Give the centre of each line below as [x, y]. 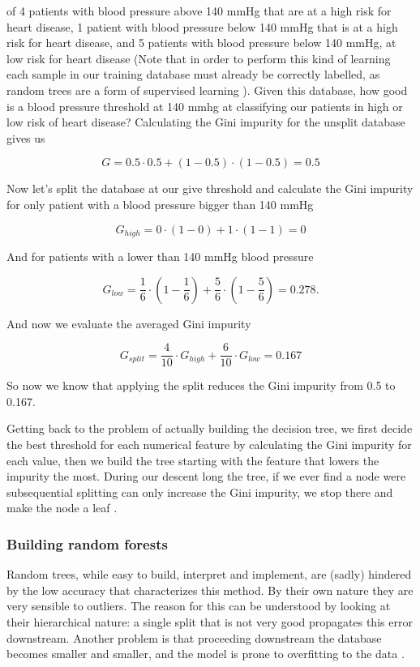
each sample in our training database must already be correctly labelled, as [193, 74]
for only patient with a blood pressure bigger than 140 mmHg [160, 204]
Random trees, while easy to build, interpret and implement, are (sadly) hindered [209, 574]
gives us [26, 137]
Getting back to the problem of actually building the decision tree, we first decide [210, 428]
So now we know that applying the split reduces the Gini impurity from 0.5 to [201, 385]
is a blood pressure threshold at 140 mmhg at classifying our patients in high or [205, 106]
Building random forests [87, 543]
